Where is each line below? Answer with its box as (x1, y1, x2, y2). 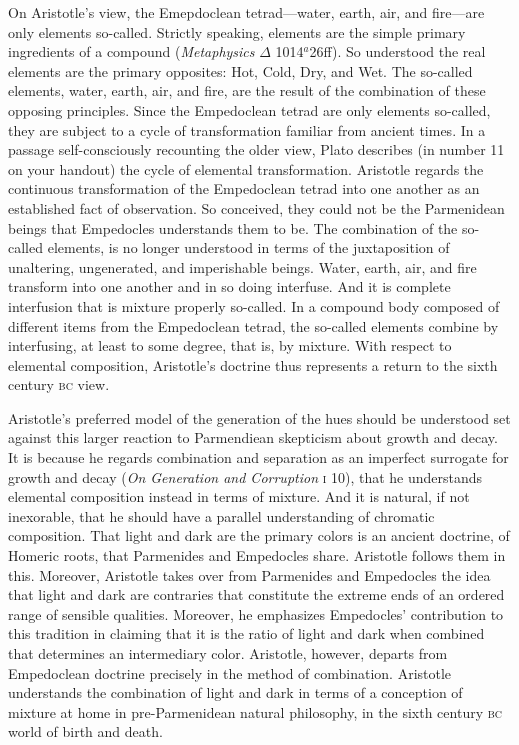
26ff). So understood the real (309, 41, 486, 62)
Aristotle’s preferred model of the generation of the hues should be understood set (8, 407, 511, 428)
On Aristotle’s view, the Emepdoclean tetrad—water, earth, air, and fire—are (8, 2, 485, 22)
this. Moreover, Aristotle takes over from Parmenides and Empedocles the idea (8, 564, 491, 585)
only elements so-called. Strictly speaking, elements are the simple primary (8, 21, 466, 42)
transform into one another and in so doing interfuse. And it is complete (8, 276, 451, 297)
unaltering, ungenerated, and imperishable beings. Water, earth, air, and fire (8, 256, 477, 277)
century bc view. (8, 374, 110, 395)
